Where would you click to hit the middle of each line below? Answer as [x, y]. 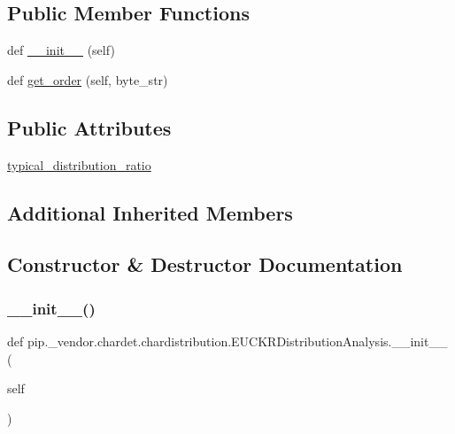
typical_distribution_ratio [79, 164]
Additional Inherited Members [150, 212]
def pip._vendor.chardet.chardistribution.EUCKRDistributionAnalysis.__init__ [227, 341]
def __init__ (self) [61, 50]
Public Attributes [89, 127]
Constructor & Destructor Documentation [205, 264]
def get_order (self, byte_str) [88, 79]
